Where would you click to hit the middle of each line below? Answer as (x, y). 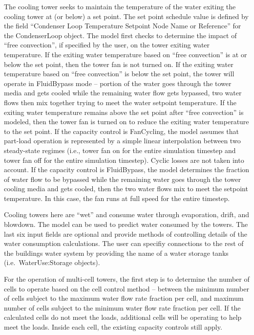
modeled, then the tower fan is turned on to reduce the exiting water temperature (127, 122)
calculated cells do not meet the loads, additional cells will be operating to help (123, 317)
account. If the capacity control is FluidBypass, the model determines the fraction (127, 169)
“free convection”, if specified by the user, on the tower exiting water (107, 45)
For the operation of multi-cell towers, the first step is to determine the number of (127, 279)
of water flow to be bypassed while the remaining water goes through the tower (122, 179)
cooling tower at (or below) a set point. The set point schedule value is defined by (126, 16)
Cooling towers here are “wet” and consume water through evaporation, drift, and (127, 214)
